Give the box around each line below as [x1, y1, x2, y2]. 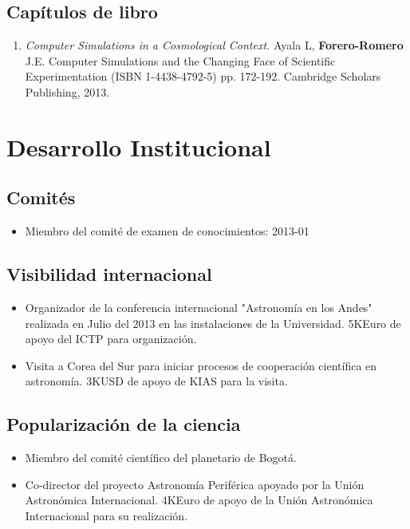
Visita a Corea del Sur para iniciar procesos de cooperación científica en [25, 357, 377, 373]
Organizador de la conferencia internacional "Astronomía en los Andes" [25, 298, 373, 315]
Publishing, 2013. [25, 83, 110, 100]
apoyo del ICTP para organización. [25, 330, 197, 347]
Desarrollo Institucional [6, 130, 271, 163]
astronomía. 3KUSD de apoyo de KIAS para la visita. [25, 373, 288, 389]
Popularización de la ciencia [6, 412, 241, 436]
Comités [6, 185, 76, 210]
